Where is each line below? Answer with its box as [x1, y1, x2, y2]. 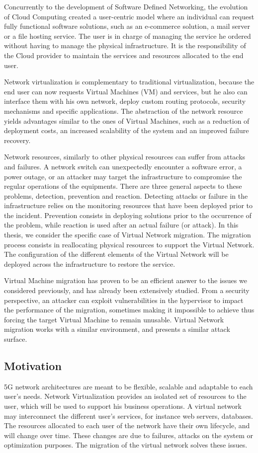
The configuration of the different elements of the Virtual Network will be [4, 249, 229, 259]
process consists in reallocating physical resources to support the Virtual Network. [4, 239, 255, 249]
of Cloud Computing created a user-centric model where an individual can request [4, 11, 255, 21]
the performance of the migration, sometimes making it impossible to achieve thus [4, 304, 255, 315]
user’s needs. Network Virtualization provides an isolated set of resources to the [4, 391, 247, 401]
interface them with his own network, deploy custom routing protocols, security [4, 96, 246, 106]
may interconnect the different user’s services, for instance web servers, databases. [4, 410, 254, 421]
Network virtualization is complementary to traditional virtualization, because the [4, 76, 255, 87]
